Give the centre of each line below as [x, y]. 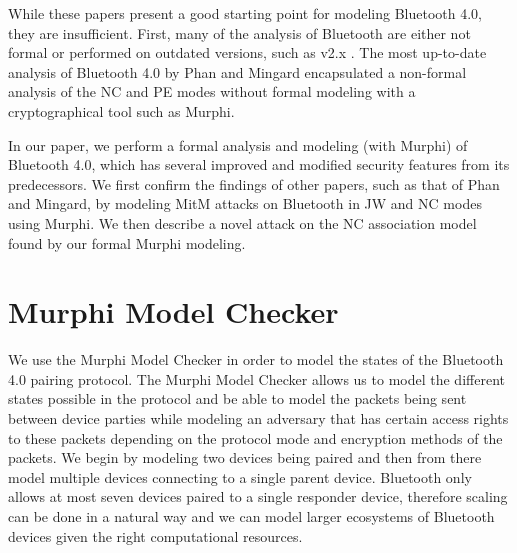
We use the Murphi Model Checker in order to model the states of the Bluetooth [256, 359]
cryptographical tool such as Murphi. [121, 110]
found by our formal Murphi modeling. [127, 242]
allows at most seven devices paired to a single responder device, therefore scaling [258, 496]
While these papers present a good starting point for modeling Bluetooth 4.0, [245, 13]
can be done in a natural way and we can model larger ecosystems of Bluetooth [251, 516]
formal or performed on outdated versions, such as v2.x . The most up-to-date [247, 52]
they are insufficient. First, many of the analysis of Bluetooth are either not [239, 32]
